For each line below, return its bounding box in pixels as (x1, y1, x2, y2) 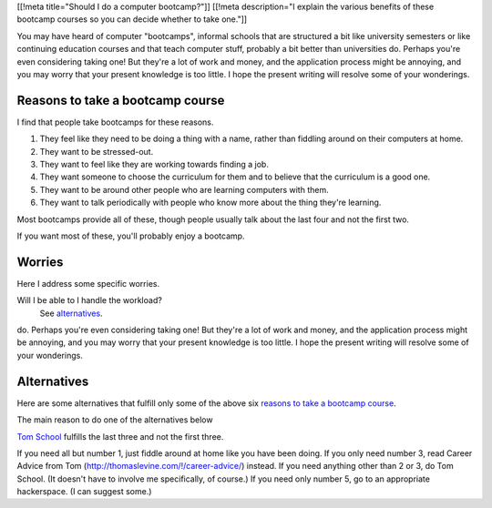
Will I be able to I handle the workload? (16, 295, 163, 306)
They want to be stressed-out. (39, 146, 154, 157)
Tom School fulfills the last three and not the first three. (16, 431, 224, 442)
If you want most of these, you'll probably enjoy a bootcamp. (16, 230, 245, 241)
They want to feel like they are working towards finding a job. (39, 159, 269, 170)
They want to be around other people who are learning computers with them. (39, 184, 329, 195)
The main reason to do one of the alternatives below (16, 414, 213, 425)
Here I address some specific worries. (16, 278, 159, 289)
